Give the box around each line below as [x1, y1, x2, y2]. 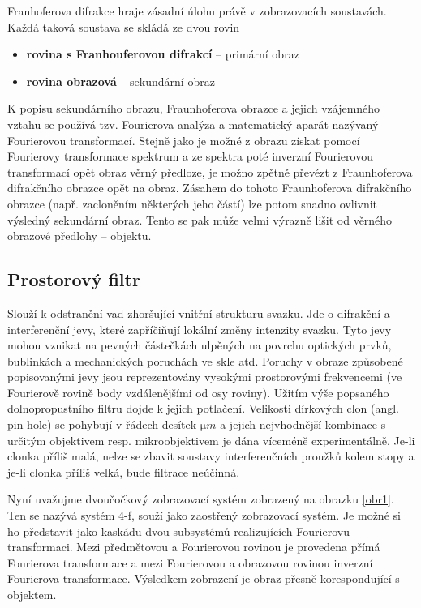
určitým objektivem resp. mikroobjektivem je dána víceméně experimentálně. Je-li [7, 431, 415, 448]
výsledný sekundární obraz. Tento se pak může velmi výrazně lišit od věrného [7, 211, 393, 228]
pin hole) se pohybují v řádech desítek [7, 416, 197, 433]
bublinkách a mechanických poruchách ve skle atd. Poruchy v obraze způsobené [7, 352, 403, 369]
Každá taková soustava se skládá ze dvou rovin [7, 18, 240, 35]
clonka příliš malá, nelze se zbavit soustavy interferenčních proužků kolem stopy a [7, 447, 415, 465]
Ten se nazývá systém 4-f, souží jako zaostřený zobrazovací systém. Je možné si [7, 507, 401, 524]
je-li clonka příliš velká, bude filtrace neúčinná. [7, 463, 240, 480]
